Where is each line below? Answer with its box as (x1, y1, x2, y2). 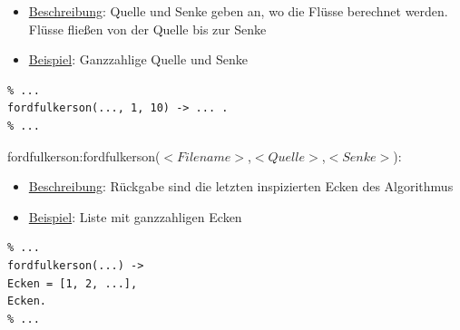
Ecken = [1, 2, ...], (7, 277, 138, 290)
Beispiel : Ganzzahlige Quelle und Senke (28, 50, 248, 69)
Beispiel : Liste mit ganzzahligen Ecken (28, 207, 242, 226)
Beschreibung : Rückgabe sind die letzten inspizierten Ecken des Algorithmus (28, 177, 454, 196)
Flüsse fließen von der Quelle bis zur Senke (28, 19, 267, 38)
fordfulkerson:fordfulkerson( (7, 146, 161, 165)
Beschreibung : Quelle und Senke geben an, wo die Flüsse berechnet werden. (28, 2, 448, 20)
